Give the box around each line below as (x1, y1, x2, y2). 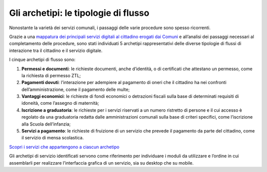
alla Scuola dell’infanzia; (21, 121, 71, 127)
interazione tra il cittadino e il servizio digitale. (9, 47, 103, 53)
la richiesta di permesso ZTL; (21, 72, 81, 79)
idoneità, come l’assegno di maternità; (21, 100, 99, 106)
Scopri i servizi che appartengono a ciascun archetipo (9, 144, 120, 150)
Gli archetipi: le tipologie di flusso (9, 7, 149, 18)
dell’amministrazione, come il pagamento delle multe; (21, 86, 130, 92)
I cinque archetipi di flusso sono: (9, 57, 76, 63)
